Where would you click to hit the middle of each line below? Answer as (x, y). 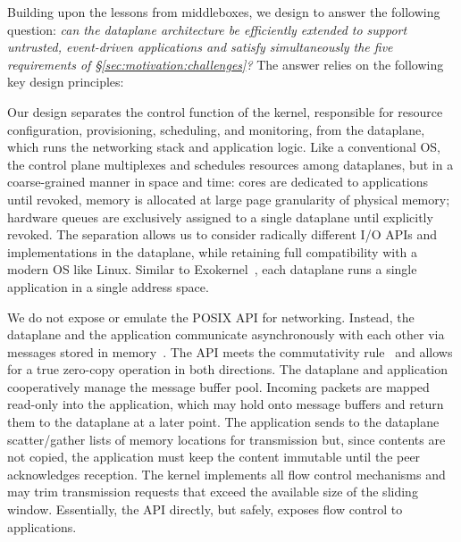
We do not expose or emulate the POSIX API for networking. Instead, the (211, 317)
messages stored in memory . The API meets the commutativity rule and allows (230, 351)
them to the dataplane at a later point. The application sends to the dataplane (223, 422)
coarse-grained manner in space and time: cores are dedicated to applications (218, 182)
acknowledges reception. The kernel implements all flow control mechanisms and (226, 474)
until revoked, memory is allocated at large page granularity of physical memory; (229, 199)
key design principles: (66, 82)
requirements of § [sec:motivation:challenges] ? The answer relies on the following (226, 64)
